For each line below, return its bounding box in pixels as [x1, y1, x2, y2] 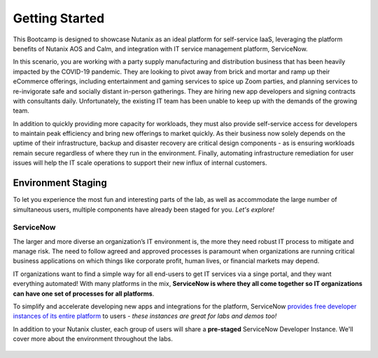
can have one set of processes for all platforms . [13, 289, 155, 298]
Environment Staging [13, 177, 108, 189]
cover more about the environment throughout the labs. [13, 335, 173, 343]
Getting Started [13, 11, 105, 26]
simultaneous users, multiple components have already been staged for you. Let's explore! [13, 205, 274, 214]
